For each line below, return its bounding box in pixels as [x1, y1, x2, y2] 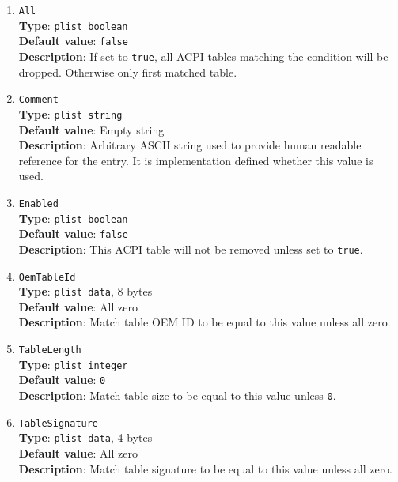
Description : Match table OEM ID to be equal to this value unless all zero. [18, 314, 391, 330]
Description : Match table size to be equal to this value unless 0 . [18, 387, 336, 403]
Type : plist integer [18, 356, 128, 372]
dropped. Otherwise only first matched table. [18, 63, 237, 80]
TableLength [18, 345, 81, 356]
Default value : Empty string [18, 121, 165, 137]
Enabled [18, 198, 59, 209]
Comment [18, 94, 59, 106]
